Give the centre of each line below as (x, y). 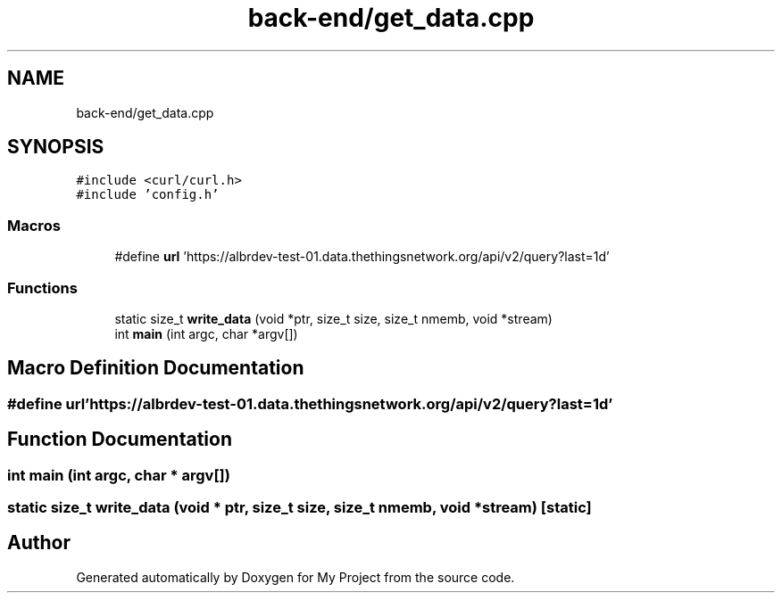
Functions (42, 288)
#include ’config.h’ (148, 195)
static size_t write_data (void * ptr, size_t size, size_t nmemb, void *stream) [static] (299, 507)
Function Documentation (120, 440)
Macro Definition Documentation (156, 368)
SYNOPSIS (56, 147)
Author (39, 543)
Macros (34, 225)
